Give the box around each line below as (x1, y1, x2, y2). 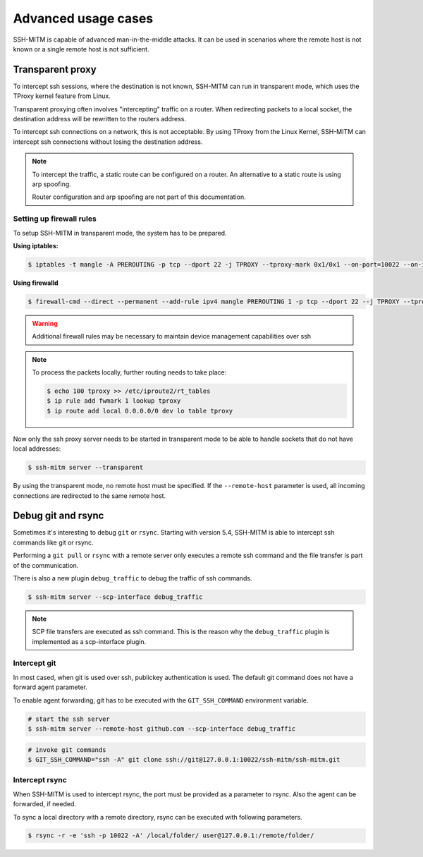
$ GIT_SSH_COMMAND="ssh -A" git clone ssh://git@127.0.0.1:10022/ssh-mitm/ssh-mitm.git (27, 755, 341, 763)
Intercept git (13, 658, 56, 668)
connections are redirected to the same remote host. (13, 491, 166, 500)
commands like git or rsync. (13, 538, 94, 547)
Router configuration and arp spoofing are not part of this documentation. (32, 193, 246, 201)
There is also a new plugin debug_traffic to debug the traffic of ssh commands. (13, 573, 252, 582)
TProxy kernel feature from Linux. (13, 92, 111, 100)
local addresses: (13, 444, 61, 453)
